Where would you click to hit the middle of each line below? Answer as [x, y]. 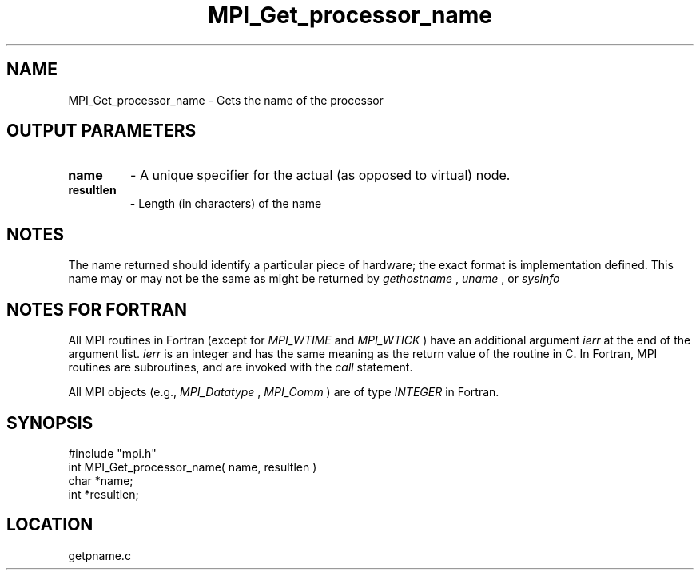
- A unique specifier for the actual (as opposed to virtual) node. [320, 175]
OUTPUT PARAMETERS [101, 131]
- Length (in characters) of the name [226, 204]
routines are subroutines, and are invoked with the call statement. [241, 367]
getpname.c [99, 555]
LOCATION [50, 525]
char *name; [101, 480]
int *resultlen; [103, 494]
